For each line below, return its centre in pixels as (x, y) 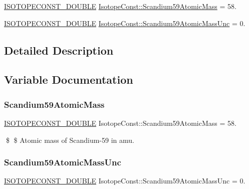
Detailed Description (59, 50)
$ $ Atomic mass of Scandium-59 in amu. (70, 140)
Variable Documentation (69, 79)
